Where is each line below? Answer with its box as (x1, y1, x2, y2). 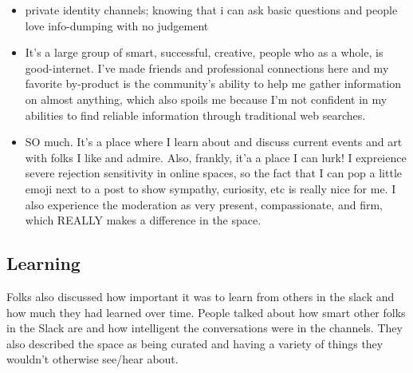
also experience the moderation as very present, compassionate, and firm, (25, 196, 383, 212)
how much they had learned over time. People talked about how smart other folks (6, 304, 406, 320)
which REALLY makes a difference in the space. (25, 212, 262, 228)
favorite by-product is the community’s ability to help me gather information (25, 75, 402, 92)
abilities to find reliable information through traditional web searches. (25, 106, 366, 123)
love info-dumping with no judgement (25, 17, 209, 34)
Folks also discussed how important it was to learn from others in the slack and (6, 288, 395, 304)
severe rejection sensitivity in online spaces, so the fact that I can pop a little (25, 165, 403, 181)
